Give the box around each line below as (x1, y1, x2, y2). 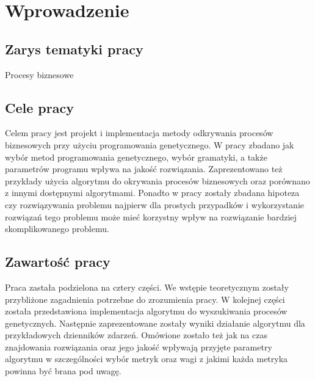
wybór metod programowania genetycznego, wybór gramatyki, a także (5, 150, 267, 163)
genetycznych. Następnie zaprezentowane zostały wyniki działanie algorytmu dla (5, 316, 305, 329)
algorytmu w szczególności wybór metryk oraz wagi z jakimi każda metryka (5, 352, 288, 365)
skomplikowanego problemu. (5, 222, 109, 235)
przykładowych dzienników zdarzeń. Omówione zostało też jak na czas (5, 328, 267, 341)
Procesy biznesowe (5, 68, 74, 81)
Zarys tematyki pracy (5, 39, 143, 58)
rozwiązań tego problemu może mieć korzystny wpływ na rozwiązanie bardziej (5, 210, 297, 223)
